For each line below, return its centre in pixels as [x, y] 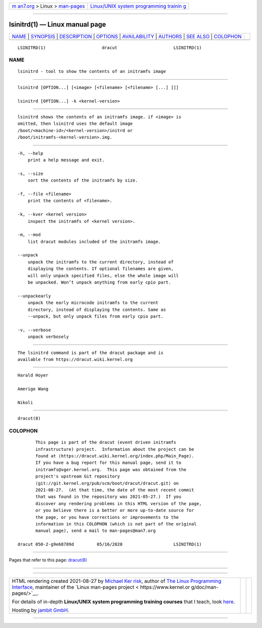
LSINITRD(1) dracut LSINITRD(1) [110, 48]
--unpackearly [34, 296]
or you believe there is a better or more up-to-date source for [115, 510]
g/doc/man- [205, 587]
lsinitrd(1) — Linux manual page [57, 25]
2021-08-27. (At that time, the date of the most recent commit [115, 490]
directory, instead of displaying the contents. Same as [97, 309]
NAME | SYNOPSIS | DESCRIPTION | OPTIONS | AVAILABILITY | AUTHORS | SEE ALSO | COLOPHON [127, 36]
